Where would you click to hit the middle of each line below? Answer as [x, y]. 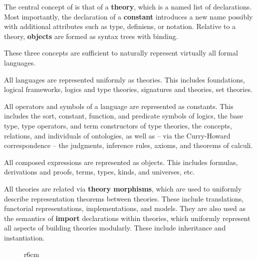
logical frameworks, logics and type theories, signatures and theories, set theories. [128, 89]
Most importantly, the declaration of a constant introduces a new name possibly [128, 16]
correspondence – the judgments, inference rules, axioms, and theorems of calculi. [128, 145]
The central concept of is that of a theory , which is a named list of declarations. [128, 6]
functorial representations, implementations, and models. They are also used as [125, 208]
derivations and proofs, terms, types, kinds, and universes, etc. [100, 172]
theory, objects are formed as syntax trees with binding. [91, 36]
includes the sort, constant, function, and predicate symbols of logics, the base [124, 116]
